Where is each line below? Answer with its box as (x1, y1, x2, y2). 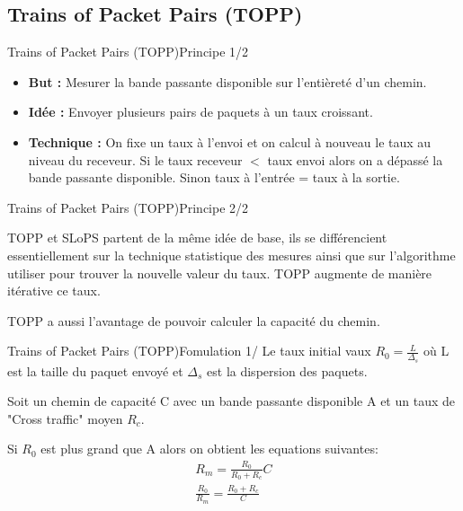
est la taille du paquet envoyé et (7, 361, 183, 380)
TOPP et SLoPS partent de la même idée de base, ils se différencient (7, 228, 387, 247)
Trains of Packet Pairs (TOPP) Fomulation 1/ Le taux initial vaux (7, 341, 371, 360)
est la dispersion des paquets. (207, 361, 368, 380)
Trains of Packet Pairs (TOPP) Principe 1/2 (7, 42, 249, 61)
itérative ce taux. (7, 281, 101, 300)
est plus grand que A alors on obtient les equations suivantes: (40, 439, 378, 458)
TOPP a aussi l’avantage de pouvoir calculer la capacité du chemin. (7, 311, 380, 330)
